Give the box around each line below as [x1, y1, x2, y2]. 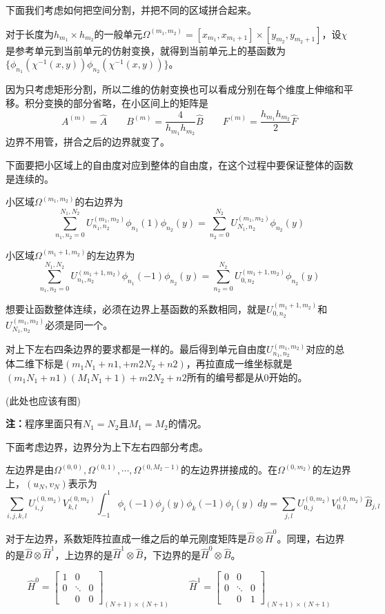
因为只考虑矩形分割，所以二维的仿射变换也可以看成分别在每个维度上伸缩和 [6, 82, 344, 96]
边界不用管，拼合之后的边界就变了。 [6, 134, 170, 149]
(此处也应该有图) [6, 393, 81, 407]
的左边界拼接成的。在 [180, 462, 277, 477]
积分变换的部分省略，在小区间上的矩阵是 [24, 95, 208, 110]
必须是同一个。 [45, 317, 113, 331]
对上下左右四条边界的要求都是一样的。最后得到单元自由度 [6, 342, 266, 356]
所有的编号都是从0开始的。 [186, 369, 308, 384]
